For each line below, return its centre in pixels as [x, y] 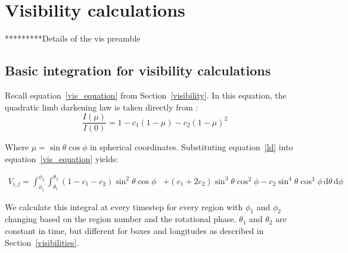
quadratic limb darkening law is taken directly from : [102, 107]
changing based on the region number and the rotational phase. [121, 219]
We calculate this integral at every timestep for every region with [124, 206]
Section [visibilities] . [42, 242]
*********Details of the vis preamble [73, 38]
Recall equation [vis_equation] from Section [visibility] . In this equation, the [146, 95]
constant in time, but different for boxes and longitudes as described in [134, 231]
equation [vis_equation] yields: [62, 158]
